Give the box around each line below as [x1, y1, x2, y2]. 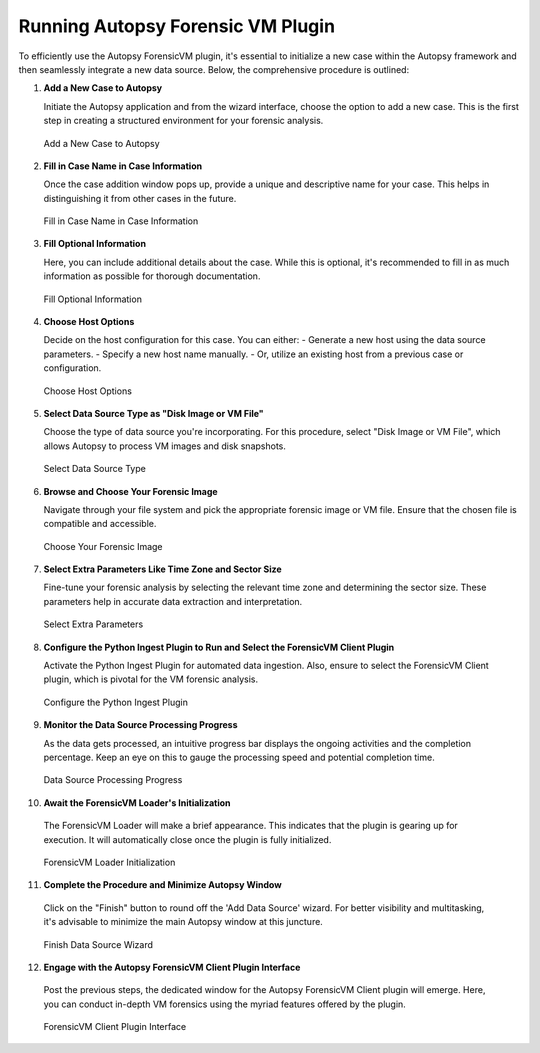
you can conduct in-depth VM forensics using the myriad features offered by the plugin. [43, 998, 407, 1010]
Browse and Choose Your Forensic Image [43, 485, 219, 497]
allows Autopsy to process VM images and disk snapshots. [43, 440, 287, 452]
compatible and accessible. [43, 518, 157, 530]
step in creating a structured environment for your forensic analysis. [43, 115, 324, 127]
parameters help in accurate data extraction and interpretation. [43, 595, 303, 607]
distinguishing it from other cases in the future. [43, 192, 237, 204]
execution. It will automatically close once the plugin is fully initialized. [43, 833, 332, 845]
